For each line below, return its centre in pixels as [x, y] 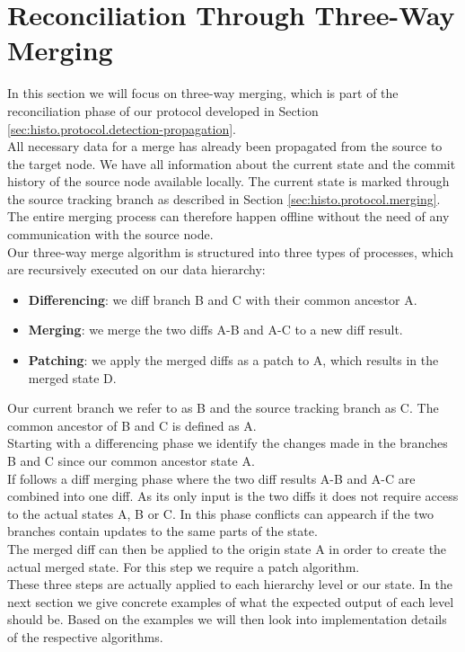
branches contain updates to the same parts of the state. [162, 531]
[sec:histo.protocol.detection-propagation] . [122, 128]
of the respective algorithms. [85, 636]
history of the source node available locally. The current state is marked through [228, 181]
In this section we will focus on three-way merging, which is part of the [203, 93]
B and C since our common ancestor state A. [131, 460]
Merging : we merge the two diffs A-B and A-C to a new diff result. [215, 330]
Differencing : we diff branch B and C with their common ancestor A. [223, 299]
